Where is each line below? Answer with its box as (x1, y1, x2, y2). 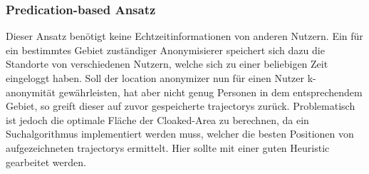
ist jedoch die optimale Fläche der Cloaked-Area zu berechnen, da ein (6, 112, 309, 127)
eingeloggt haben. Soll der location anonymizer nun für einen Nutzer (6, 71, 305, 85)
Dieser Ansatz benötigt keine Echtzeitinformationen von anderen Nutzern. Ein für (6, 29, 363, 43)
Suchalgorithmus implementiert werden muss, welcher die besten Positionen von (6, 126, 354, 141)
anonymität (6, 84, 56, 99)
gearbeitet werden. (6, 154, 86, 169)
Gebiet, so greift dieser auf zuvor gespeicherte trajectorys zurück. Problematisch (6, 98, 355, 113)
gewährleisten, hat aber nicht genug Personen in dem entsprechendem (58, 84, 363, 99)
